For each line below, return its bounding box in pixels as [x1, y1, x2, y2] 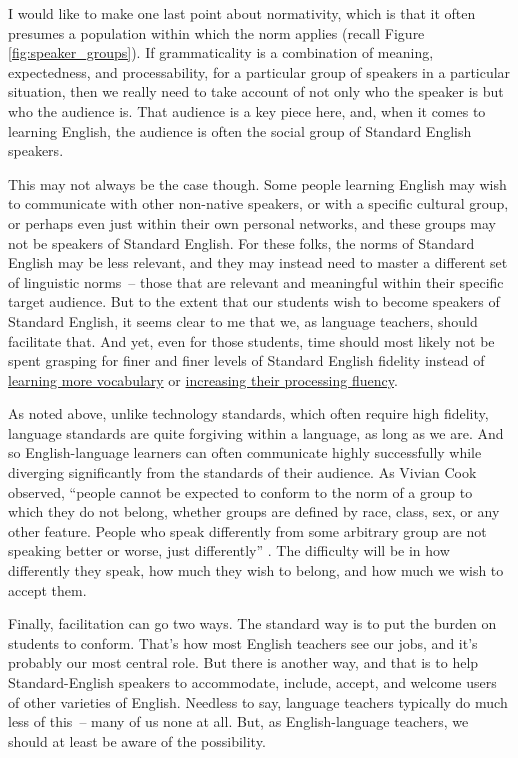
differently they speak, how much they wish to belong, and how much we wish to [8, 560, 504, 581]
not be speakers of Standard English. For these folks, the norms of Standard [8, 232, 475, 253]
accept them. [8, 579, 87, 600]
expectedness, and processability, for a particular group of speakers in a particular [8, 61, 511, 82]
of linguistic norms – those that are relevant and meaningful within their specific [8, 271, 504, 292]
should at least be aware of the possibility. [8, 730, 266, 751]
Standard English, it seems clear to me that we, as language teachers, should [8, 310, 478, 331]
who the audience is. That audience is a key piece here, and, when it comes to [8, 100, 486, 121]
